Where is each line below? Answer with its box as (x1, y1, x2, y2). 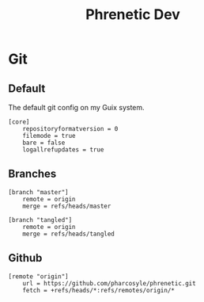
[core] (8, 118, 30, 126)
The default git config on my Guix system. (8, 103, 145, 112)
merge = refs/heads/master (22, 202, 111, 210)
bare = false (22, 139, 66, 147)
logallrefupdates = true (22, 146, 104, 154)
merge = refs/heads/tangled (22, 230, 115, 238)
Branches (8, 167, 57, 181)
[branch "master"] (8, 188, 69, 196)
